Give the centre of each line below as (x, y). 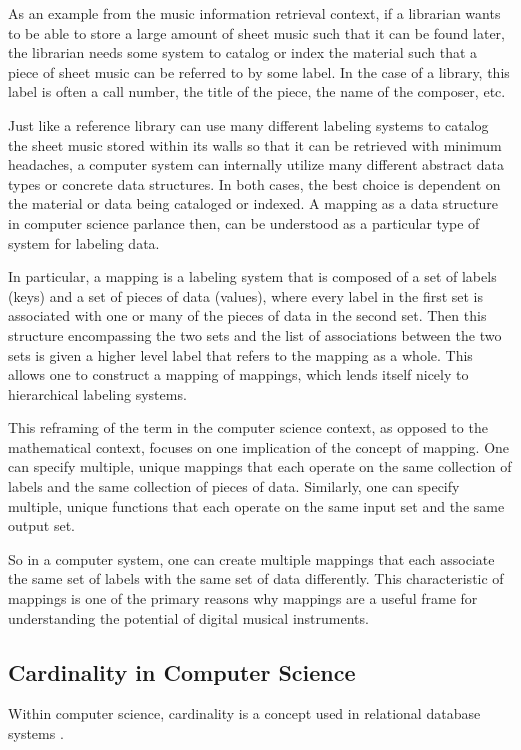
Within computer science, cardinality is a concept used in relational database (244, 713)
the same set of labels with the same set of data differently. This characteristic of (256, 578)
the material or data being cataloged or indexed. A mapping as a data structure (253, 203)
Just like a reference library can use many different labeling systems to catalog (248, 124)
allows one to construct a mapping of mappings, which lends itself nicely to (238, 374)
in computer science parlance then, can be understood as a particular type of (244, 222)
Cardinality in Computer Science (182, 671)
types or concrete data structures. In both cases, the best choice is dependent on (254, 183)
